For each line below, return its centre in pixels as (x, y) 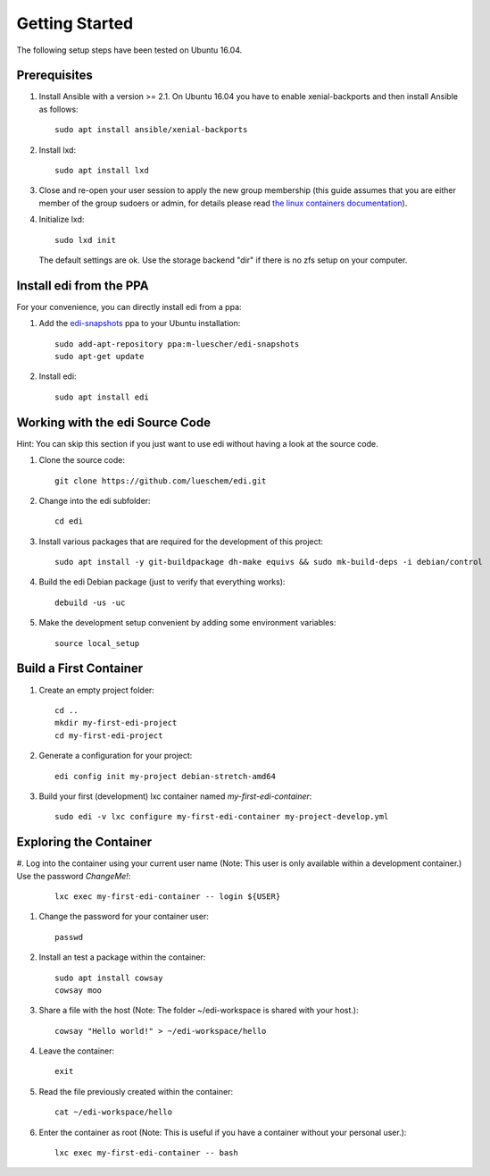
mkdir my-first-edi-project (116, 723)
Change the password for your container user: (124, 917)
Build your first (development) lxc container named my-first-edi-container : (175, 796)
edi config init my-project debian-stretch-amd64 (166, 776)
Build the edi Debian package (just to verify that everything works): (162, 582)
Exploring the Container (84, 842)
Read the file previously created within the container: (136, 1091)
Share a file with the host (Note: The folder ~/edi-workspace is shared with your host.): (199, 1011)
